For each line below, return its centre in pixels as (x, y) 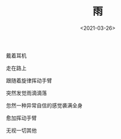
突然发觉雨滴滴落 (26, 93)
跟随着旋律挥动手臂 (29, 80)
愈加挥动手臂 (21, 118)
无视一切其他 (21, 130)
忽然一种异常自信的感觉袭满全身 (44, 105)
